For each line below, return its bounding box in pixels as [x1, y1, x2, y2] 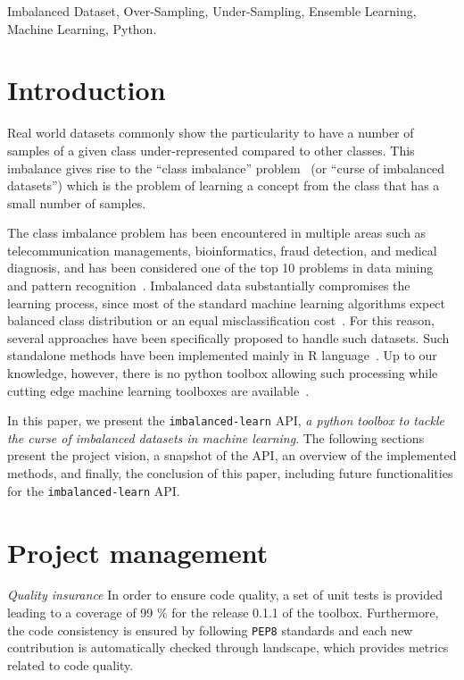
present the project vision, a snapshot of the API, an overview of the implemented [7, 446, 457, 465]
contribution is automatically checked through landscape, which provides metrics [7, 638, 449, 657]
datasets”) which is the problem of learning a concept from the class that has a [7, 176, 440, 195]
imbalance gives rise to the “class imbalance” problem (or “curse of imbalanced [7, 158, 445, 177]
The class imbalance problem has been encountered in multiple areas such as [7, 223, 427, 242]
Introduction [7, 71, 166, 108]
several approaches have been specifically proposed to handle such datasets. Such [7, 328, 450, 347]
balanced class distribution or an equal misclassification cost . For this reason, [7, 311, 435, 330]
